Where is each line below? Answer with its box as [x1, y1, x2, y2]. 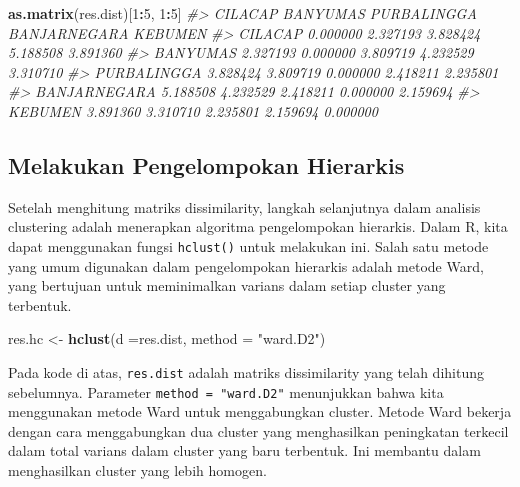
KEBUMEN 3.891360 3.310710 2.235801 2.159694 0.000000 [8, 100, 378, 121]
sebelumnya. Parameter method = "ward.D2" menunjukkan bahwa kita [8, 381, 444, 402]
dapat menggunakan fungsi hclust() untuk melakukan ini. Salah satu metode [8, 235, 489, 256]
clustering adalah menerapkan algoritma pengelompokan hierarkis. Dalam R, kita [8, 216, 508, 237]
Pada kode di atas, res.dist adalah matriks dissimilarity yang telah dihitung [8, 361, 484, 382]
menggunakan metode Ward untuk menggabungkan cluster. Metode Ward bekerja [8, 401, 512, 422]
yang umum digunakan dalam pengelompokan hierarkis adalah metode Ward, [8, 255, 484, 276]
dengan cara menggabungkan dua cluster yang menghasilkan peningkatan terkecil [8, 420, 509, 441]
